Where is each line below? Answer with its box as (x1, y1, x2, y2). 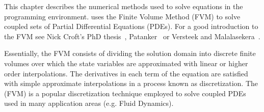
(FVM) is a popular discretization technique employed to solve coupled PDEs (4, 88, 246, 98)
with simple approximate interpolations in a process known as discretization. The (4, 78, 258, 89)
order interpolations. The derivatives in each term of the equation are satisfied (4, 68, 248, 78)
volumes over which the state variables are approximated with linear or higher (4, 58, 248, 68)
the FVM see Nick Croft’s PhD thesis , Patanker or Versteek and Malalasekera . (4, 31, 260, 41)
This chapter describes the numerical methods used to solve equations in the (4, 1, 243, 11)
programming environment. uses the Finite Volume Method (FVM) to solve (4, 11, 241, 21)
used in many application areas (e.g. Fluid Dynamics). (4, 98, 174, 108)
